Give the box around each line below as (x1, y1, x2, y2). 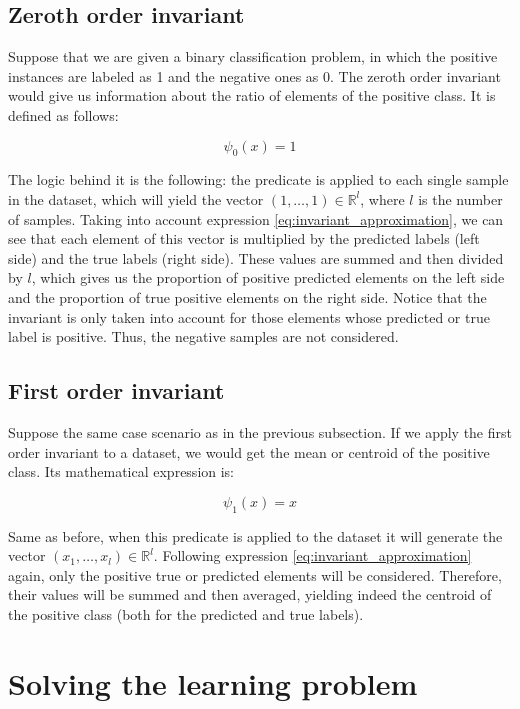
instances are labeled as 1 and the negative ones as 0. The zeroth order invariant (8, 65, 501, 86)
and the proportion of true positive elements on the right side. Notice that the (8, 286, 487, 307)
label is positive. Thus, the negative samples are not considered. (8, 326, 399, 347)
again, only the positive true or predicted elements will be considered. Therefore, (8, 564, 502, 585)
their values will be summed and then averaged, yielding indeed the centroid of (8, 584, 492, 605)
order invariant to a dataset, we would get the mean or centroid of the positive (8, 441, 490, 462)
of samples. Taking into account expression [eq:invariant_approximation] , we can (8, 208, 504, 229)
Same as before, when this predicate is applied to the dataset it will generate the (8, 525, 503, 546)
